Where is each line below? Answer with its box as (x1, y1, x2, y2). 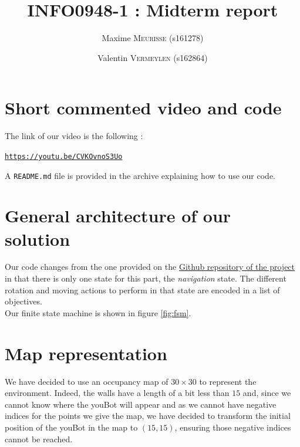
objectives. (5, 295, 42, 307)
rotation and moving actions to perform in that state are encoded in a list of (5, 283, 280, 296)
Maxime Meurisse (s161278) (102, 32, 204, 44)
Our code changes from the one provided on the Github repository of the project (5, 260, 295, 273)
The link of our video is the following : (5, 130, 143, 142)
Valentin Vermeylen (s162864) (97, 51, 208, 63)
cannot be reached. (5, 432, 73, 445)
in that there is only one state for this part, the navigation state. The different (5, 272, 286, 285)
